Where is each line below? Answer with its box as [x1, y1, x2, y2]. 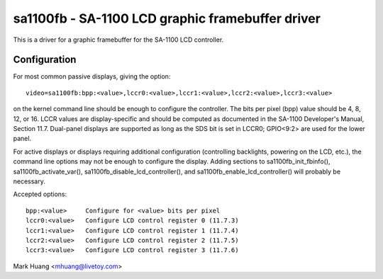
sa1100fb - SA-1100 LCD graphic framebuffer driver [13, 11, 321, 26]
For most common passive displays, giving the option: [13, 72, 171, 81]
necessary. [13, 177, 46, 186]
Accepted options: [13, 190, 67, 198]
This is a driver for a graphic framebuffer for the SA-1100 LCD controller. [13, 35, 224, 44]
